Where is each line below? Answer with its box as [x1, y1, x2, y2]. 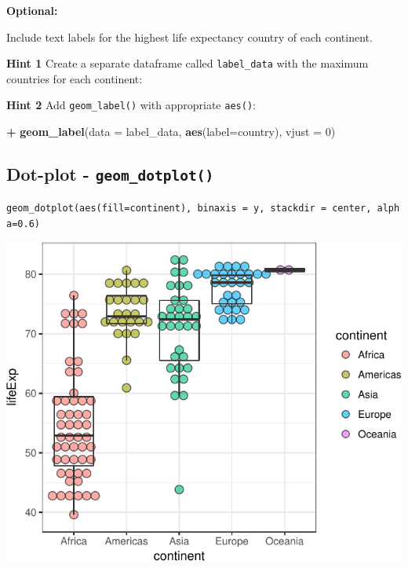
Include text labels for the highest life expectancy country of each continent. [6, 28, 373, 45]
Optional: [6, 2, 58, 18]
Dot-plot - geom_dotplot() [6, 162, 214, 186]
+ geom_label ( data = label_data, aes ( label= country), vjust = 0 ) [6, 123, 336, 140]
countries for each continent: [6, 70, 143, 86]
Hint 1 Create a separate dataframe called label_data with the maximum [6, 55, 369, 71]
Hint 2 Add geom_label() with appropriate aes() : [6, 97, 256, 113]
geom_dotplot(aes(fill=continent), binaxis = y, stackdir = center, [6, 203, 372, 214]
